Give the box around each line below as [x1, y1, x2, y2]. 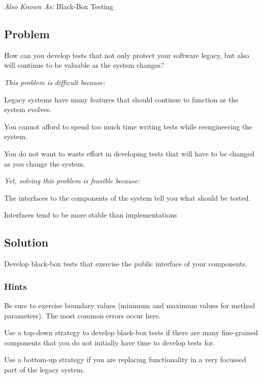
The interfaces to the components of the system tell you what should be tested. [4, 192, 251, 203]
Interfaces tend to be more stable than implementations [4, 209, 177, 220]
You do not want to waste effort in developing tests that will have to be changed [4, 148, 254, 158]
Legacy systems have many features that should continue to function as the [4, 94, 239, 104]
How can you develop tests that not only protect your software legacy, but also [4, 49, 249, 60]
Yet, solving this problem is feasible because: [4, 175, 140, 186]
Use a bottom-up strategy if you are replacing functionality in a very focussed [4, 354, 246, 365]
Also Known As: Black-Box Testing [4, 1, 114, 11]
